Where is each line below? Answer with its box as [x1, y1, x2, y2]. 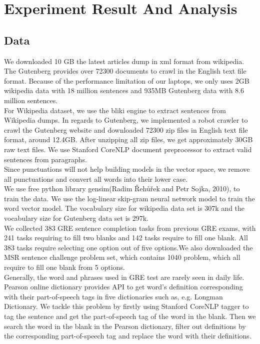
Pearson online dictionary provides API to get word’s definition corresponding [4, 281, 243, 292]
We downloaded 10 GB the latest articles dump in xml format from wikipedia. [4, 56, 244, 66]
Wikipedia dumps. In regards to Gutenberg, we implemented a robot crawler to [4, 115, 248, 125]
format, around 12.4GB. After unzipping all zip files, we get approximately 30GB [4, 134, 253, 145]
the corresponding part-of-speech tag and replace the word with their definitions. [4, 330, 251, 341]
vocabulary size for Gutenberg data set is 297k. [4, 213, 149, 223]
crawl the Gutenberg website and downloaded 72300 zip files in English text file [4, 124, 248, 135]
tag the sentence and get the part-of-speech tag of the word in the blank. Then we [4, 311, 256, 321]
